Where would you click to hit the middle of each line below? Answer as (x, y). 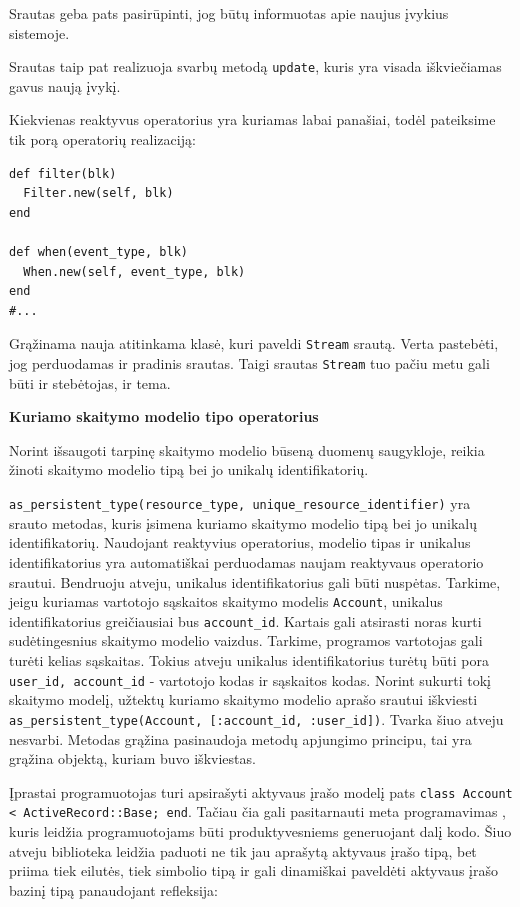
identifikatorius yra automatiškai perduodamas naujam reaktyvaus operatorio (246, 561)
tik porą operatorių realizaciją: (102, 139)
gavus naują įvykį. (65, 85)
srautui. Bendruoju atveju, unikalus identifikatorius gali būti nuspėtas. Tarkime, (255, 581)
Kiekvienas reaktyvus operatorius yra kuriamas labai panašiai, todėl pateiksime (252, 119)
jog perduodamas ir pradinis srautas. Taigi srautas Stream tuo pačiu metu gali (249, 363)
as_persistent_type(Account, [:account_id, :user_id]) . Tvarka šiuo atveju (256, 718)
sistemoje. (39, 32)
